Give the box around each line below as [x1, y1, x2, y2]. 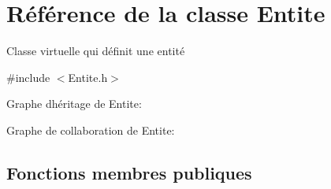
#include [6, 69, 50, 85]
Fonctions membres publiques [6, 160, 252, 184]
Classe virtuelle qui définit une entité [6, 43, 185, 59]
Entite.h [68, 69, 108, 85]
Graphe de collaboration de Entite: [6, 121, 175, 138]
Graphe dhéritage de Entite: [6, 95, 142, 112]
